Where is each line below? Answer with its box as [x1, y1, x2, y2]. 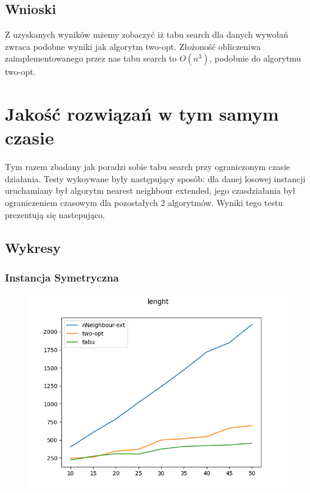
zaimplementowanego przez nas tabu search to [5, 52, 177, 65]
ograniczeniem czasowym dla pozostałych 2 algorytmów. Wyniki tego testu [5, 196, 283, 209]
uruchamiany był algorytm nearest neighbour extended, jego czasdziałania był [5, 184, 295, 197]
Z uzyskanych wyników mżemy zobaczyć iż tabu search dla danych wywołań [5, 28, 289, 41]
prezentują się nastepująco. [5, 208, 105, 221]
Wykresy [5, 238, 61, 257]
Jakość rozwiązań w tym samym [5, 101, 279, 126]
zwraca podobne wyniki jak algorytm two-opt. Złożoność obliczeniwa [5, 40, 261, 52]
